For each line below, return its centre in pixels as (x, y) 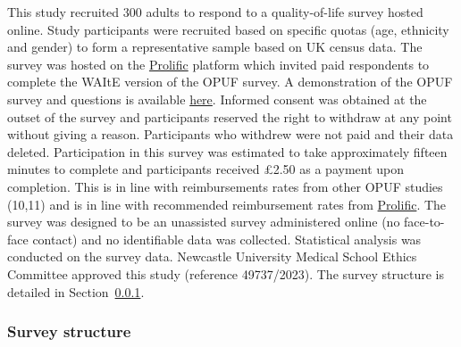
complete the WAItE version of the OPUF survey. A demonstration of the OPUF (230, 82)
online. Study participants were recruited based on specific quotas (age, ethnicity (228, 29)
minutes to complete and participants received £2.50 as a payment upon (206, 169)
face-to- (424, 222)
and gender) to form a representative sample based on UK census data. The (215, 47)
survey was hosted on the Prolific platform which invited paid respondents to (218, 64)
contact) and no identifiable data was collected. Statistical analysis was (227, 239)
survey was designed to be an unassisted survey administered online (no (204, 222)
